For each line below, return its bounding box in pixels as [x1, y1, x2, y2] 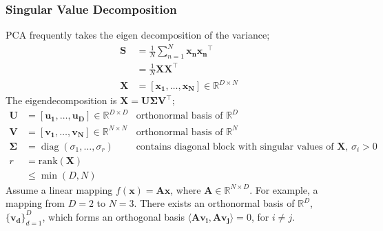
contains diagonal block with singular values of [136, 141, 334, 152]
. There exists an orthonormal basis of [134, 196, 295, 210]
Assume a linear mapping [6, 182, 113, 197]
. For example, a [249, 182, 318, 197]
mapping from [6, 196, 65, 210]
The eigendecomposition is [6, 93, 117, 108]
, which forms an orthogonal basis [42, 209, 185, 223]
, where [170, 182, 201, 197]
